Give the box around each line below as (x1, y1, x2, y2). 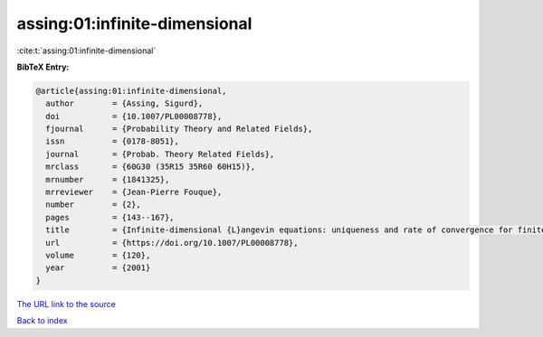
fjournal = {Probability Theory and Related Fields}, (45, 124, 313, 135)
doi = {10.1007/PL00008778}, (45, 111, 223, 121)
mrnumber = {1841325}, (45, 174, 170, 184)
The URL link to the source (16, 298, 117, 309)
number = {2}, (45, 200, 142, 210)
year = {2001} (45, 263, 151, 273)
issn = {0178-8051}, (45, 136, 180, 146)
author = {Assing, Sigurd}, (45, 98, 204, 108)
